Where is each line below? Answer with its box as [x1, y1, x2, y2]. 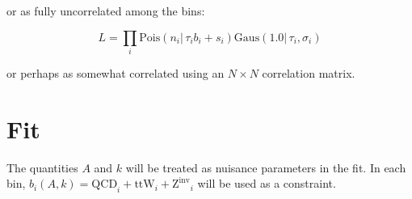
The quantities [6, 159, 78, 176]
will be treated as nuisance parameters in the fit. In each [125, 159, 406, 176]
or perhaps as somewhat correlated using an [6, 64, 225, 81]
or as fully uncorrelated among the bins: [6, 2, 205, 19]
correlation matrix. [262, 64, 355, 81]
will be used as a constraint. [197, 175, 336, 192]
